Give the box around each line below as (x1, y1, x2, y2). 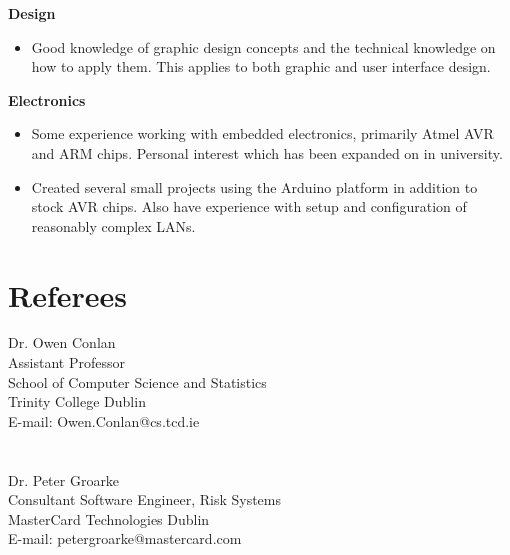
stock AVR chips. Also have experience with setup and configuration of (31, 196, 467, 217)
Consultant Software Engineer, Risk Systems (8, 489, 281, 510)
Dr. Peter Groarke (8, 469, 120, 490)
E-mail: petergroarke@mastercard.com (8, 528, 242, 549)
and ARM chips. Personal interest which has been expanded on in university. (31, 142, 503, 163)
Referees (8, 274, 128, 315)
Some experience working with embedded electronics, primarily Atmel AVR (31, 123, 494, 144)
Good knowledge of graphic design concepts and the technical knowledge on (31, 36, 496, 57)
